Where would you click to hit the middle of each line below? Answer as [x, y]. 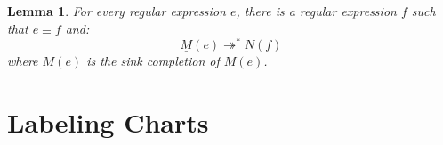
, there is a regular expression [316, 11]
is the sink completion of [153, 61]
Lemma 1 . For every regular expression [117, 11]
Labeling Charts [108, 122]
